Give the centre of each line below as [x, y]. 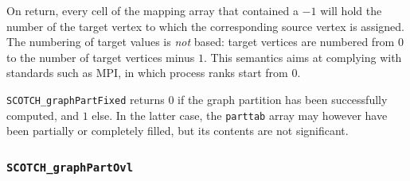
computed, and [43, 115]
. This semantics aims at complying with [303, 57]
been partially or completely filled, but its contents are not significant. [178, 131]
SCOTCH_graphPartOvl [70, 167]
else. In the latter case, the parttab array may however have [240, 115]
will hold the [351, 10]
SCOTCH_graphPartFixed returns [86, 99]
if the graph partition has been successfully [283, 99]
